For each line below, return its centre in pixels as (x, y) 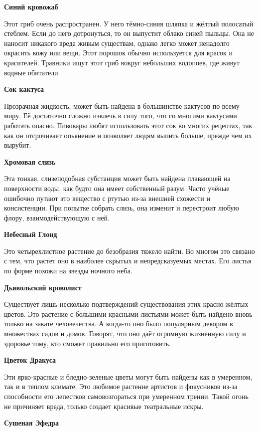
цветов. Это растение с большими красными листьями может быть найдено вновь (128, 314)
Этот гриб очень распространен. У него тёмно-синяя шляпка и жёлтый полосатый (129, 23)
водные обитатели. (32, 72)
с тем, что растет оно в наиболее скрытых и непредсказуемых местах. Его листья (128, 261)
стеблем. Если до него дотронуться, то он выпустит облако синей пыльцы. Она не (129, 33)
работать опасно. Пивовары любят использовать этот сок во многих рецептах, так (128, 125)
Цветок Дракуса (30, 360)
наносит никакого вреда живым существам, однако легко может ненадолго (117, 43)
